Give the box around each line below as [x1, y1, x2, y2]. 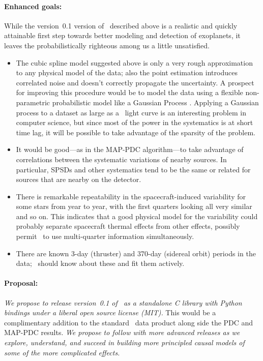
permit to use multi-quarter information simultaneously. [16, 231, 194, 242]
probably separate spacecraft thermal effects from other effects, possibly [16, 221, 240, 231]
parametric [16, 97, 50, 107]
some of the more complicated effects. [4, 347, 120, 357]
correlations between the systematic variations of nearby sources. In [16, 154, 227, 164]
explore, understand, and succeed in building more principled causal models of [4, 337, 245, 348]
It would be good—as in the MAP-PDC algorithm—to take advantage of [16, 144, 244, 155]
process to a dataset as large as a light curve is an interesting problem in [16, 107, 246, 117]
